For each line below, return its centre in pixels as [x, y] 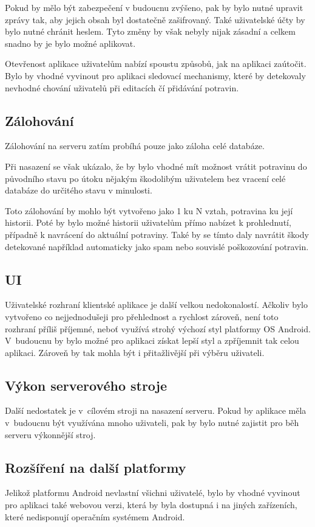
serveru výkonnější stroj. [50, 434]
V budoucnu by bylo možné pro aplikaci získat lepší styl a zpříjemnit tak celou [152, 340]
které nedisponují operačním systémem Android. [95, 516]
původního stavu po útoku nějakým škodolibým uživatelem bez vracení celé [145, 178]
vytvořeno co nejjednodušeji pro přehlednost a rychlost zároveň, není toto [142, 316]
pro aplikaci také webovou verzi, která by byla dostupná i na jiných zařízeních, [151, 505]
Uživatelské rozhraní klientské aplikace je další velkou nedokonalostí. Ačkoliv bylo [156, 305]
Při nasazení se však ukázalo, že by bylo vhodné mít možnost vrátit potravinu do [156, 166]
